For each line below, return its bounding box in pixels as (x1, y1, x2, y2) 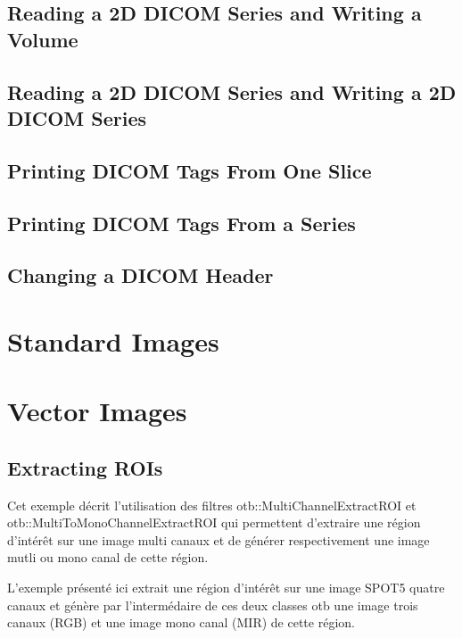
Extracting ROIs (7, 453, 163, 481)
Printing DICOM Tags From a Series (7, 209, 356, 236)
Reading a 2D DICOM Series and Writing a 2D (7, 78, 457, 105)
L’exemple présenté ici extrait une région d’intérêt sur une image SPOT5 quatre (7, 578, 445, 597)
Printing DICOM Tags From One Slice (7, 156, 372, 184)
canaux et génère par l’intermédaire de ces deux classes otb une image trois (7, 595, 418, 614)
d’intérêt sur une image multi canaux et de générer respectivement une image (7, 530, 430, 549)
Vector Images (7, 393, 187, 429)
